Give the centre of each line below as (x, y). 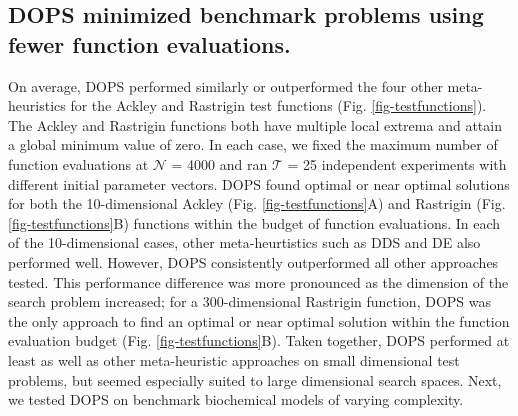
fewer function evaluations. (149, 43)
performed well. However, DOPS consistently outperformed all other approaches (253, 261)
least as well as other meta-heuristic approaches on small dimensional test (234, 359)
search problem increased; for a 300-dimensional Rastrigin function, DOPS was (250, 301)
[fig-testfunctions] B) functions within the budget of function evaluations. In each (254, 222)
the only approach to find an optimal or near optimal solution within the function (259, 320)
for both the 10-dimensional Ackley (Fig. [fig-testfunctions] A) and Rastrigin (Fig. (257, 203)
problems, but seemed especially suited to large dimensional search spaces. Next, (255, 379)
